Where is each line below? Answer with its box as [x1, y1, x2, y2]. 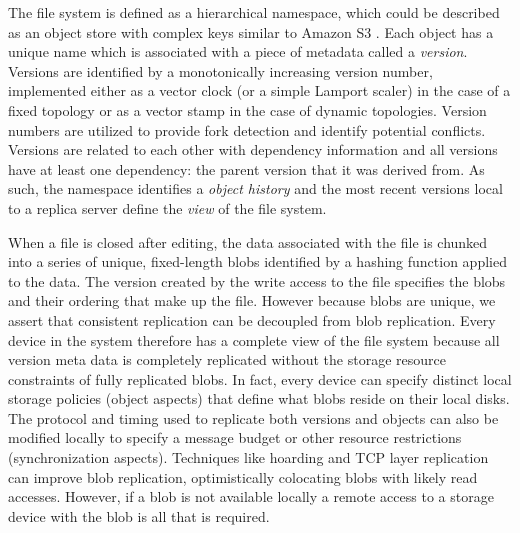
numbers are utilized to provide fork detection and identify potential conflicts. [8, 119, 486, 140]
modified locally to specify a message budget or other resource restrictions [8, 427, 462, 448]
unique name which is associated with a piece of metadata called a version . [8, 41, 468, 62]
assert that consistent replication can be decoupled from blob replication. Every [8, 309, 496, 330]
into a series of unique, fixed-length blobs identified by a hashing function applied [8, 251, 507, 272]
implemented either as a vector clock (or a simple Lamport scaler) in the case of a [8, 80, 511, 101]
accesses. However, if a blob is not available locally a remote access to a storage [8, 486, 494, 507]
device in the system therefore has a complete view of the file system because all [8, 329, 500, 350]
